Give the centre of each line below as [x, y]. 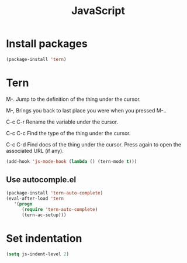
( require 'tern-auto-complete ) [60, 210]
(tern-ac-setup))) [44, 215]
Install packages [47, 44]
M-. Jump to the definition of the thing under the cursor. [74, 99]
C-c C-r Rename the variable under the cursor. [62, 122]
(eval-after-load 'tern [35, 199]
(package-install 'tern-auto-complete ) [55, 193]
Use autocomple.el [41, 180]
